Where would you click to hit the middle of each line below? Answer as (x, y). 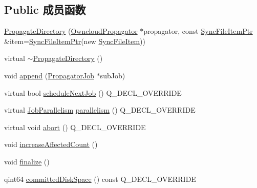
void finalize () (27, 161)
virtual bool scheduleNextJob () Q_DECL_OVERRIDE (93, 92)
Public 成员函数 (45, 9)
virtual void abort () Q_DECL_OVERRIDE (75, 127)
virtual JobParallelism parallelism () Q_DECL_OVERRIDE (100, 110)
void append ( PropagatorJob (49, 75)
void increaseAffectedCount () (51, 144)
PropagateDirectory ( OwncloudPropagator (71, 31)
